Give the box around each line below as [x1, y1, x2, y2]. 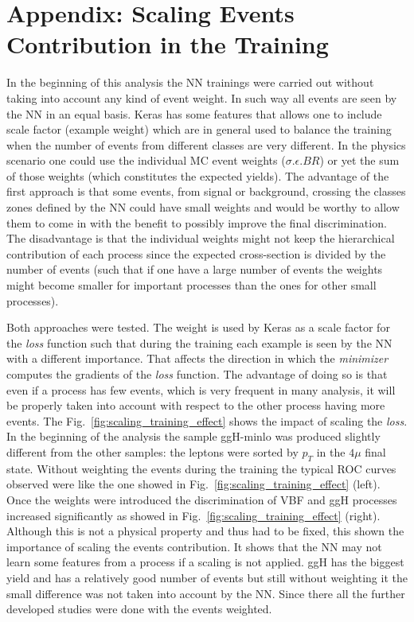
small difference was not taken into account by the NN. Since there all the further [6, 585, 405, 601]
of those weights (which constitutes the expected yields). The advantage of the [6, 167, 389, 184]
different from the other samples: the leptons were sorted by [6, 443, 299, 460]
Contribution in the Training [6, 28, 329, 60]
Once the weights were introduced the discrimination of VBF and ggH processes [6, 491, 397, 507]
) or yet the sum [319, 152, 400, 169]
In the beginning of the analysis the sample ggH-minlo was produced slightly [6, 428, 381, 445]
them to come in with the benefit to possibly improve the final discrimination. [6, 214, 387, 231]
